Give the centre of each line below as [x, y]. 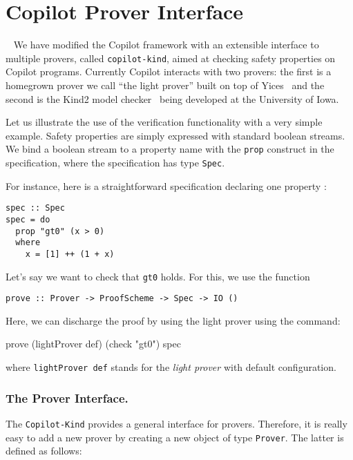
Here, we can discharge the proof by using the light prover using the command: [173, 320]
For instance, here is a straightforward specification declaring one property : [166, 185]
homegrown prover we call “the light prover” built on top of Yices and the [165, 85]
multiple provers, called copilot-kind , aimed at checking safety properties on [171, 58]
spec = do [28, 219]
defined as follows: [44, 451]
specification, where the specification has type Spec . [115, 162]
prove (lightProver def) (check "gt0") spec [93, 344]
